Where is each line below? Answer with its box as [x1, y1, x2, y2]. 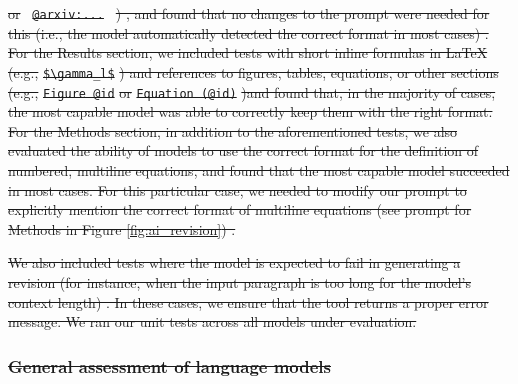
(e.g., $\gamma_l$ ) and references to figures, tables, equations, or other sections [8, 61, 499, 82]
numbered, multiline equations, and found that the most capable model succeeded [8, 159, 510, 180]
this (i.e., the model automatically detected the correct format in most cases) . [8, 22, 489, 43]
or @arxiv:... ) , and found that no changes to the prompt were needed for [8, 3, 490, 23]
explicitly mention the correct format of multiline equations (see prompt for [8, 199, 472, 220]
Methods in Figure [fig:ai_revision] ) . [8, 218, 236, 239]
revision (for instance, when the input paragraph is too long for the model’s [8, 271, 471, 292]
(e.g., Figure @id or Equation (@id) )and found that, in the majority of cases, [8, 81, 496, 102]
